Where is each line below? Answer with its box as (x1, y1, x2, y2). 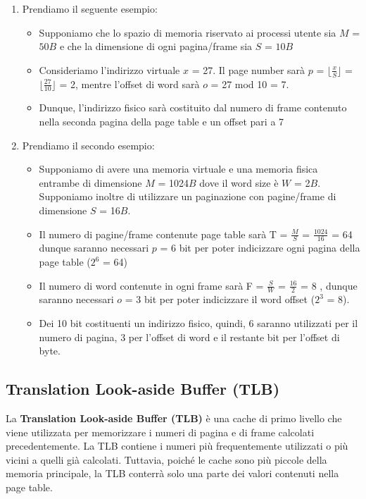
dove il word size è (199, 175, 279, 190)
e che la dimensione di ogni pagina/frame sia (59, 39, 253, 54)
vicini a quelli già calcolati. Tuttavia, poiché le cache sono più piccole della (6, 452, 327, 467)
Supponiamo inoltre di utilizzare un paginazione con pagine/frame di (39, 189, 336, 204)
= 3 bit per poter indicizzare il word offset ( (125, 292, 315, 307)
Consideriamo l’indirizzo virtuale (39, 62, 180, 77)
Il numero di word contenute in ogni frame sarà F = (39, 278, 264, 292)
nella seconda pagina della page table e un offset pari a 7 (39, 114, 284, 129)
